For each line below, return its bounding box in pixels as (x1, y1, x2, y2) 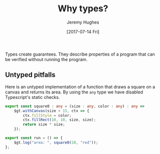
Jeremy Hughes (66, 19, 100, 25)
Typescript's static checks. (5, 94, 60, 100)
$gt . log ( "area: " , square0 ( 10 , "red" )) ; (14, 140, 98, 145)
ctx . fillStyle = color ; (23, 113, 72, 118)
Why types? (57, 3, 109, 14)
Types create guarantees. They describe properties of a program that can (5, 51, 156, 57)
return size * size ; (23, 122, 65, 127)
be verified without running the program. (5, 56, 88, 62)
